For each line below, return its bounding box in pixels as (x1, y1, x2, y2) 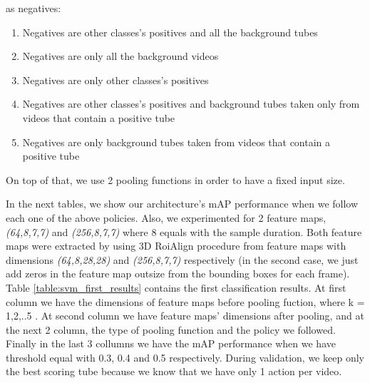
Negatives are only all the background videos (22, 48, 219, 63)
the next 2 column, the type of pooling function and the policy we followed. (6, 322, 336, 337)
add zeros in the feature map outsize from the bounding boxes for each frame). (6, 266, 350, 281)
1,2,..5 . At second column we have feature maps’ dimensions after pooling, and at (6, 308, 364, 323)
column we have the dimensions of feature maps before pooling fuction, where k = (6, 294, 365, 309)
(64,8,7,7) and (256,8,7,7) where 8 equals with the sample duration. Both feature (6, 224, 362, 239)
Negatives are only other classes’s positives (22, 72, 209, 87)
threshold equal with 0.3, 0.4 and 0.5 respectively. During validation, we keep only (6, 349, 364, 364)
